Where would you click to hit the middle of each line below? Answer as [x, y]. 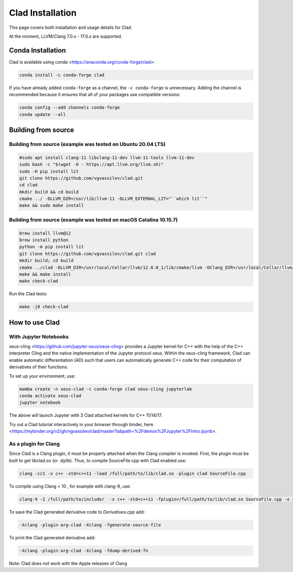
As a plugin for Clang [34, 444]
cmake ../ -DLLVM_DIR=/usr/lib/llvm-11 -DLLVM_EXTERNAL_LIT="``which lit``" [113, 199]
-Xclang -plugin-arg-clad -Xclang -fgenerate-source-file [90, 525]
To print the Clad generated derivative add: [52, 537]
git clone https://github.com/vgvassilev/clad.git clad [88, 254]
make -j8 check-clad [44, 307]
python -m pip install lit [52, 247]
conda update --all [42, 114]
